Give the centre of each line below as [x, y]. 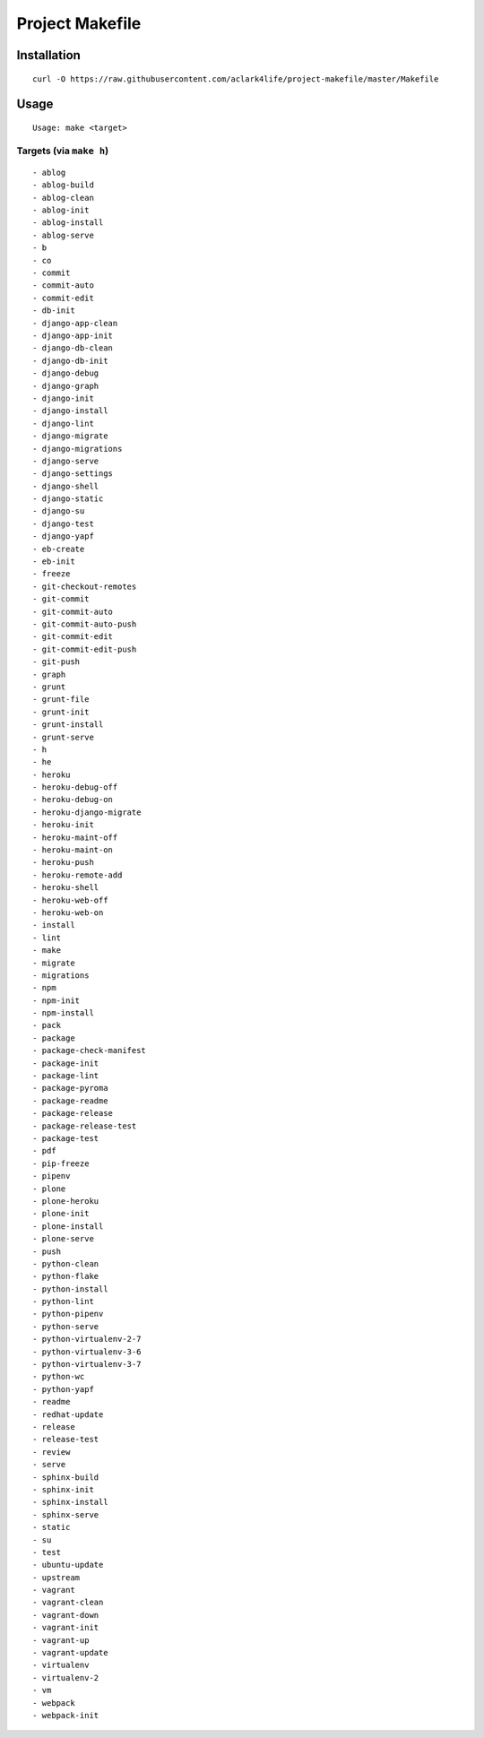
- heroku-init [63, 825]
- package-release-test [85, 1126]
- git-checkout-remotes [85, 586]
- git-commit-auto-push [85, 624]
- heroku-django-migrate [87, 812]
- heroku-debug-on [73, 800]
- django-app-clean [75, 323]
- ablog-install [68, 223]
